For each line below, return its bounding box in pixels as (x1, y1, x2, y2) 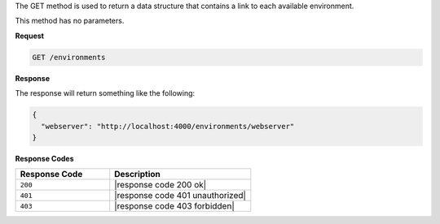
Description (114, 169, 161, 180)
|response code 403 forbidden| (114, 200, 235, 212)
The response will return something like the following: (15, 88, 196, 98)
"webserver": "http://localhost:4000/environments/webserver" (41, 122, 295, 131)
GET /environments (32, 53, 106, 62)
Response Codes (15, 153, 74, 163)
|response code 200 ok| (114, 179, 207, 191)
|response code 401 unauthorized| (114, 190, 246, 201)
